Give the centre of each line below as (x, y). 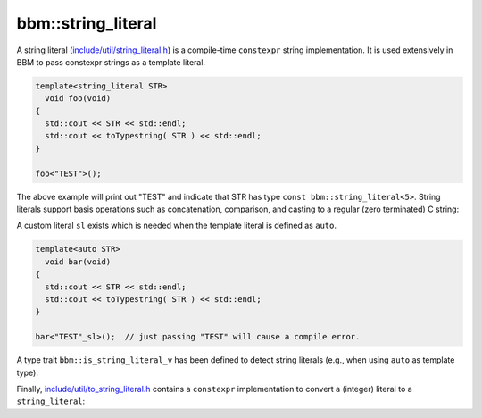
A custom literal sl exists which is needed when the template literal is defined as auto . (176, 226)
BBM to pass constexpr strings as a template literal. (111, 62)
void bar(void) (78, 262)
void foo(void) (78, 99)
